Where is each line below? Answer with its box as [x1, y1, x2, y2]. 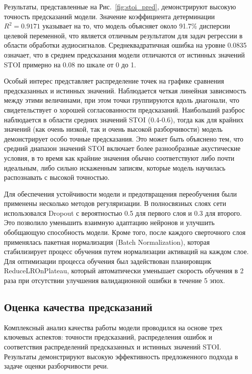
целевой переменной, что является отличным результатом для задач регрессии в [4, 30, 243, 40]
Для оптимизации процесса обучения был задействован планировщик [4, 256, 211, 266]
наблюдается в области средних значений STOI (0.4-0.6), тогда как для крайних [4, 114, 244, 124]
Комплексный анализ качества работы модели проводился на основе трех [4, 322, 223, 332]
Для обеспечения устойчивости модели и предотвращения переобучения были [4, 188, 237, 199]
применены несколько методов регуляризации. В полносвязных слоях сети [4, 198, 227, 208]
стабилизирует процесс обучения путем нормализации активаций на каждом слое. [4, 246, 249, 257]
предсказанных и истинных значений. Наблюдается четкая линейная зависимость [4, 85, 247, 95]
